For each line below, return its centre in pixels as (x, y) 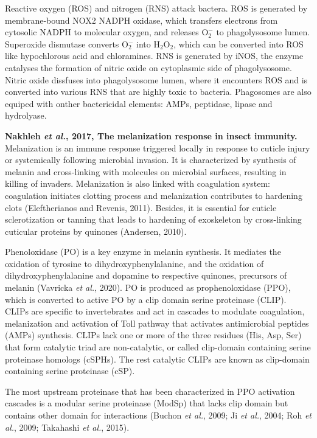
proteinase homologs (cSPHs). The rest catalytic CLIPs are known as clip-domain (157, 359)
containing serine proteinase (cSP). (70, 371)
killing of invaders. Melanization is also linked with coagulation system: (138, 183)
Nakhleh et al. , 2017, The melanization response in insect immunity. (151, 135)
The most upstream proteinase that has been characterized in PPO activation (150, 391)
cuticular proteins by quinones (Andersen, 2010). (96, 231)
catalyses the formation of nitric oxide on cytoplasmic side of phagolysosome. (148, 67)
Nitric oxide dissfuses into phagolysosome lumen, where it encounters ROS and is (156, 79)
